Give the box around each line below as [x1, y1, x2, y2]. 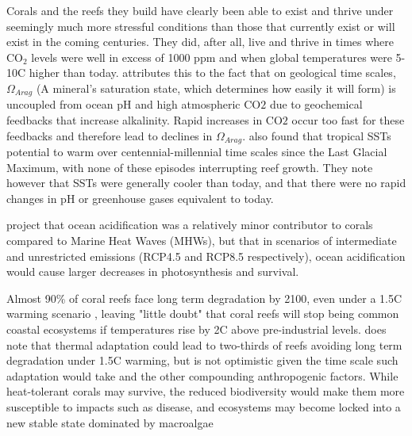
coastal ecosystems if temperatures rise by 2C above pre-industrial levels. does [6, 321, 387, 337]
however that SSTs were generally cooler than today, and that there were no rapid [6, 174, 406, 191]
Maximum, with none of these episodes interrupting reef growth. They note [6, 159, 373, 175]
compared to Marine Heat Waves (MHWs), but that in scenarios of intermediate [6, 232, 397, 249]
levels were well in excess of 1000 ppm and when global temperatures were [31, 48, 392, 65]
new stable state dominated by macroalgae [6, 414, 214, 430]
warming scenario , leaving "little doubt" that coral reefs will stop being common [6, 305, 399, 322]
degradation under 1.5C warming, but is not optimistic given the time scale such [6, 352, 399, 369]
